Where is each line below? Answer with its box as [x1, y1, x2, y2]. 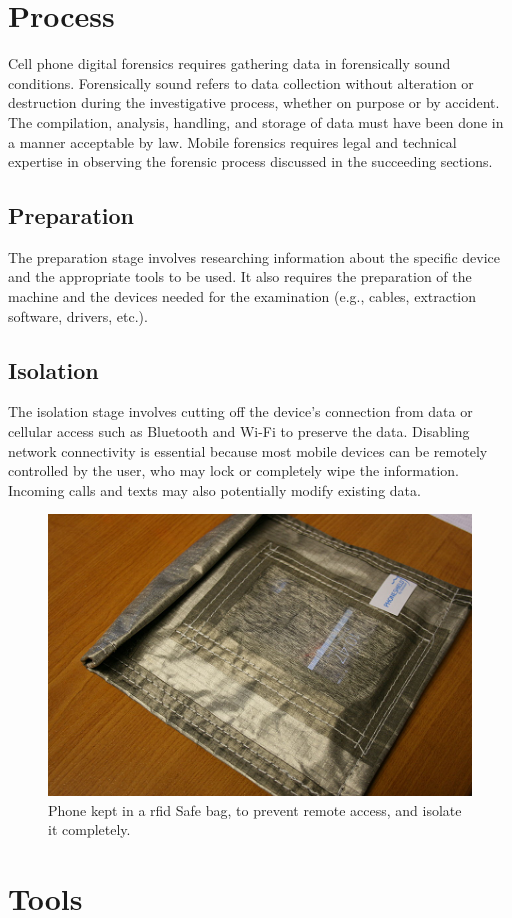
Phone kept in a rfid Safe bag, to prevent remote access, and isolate [48, 799, 462, 820]
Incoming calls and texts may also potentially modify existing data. [8, 479, 421, 500]
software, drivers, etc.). [8, 305, 148, 326]
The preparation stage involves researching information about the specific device [8, 246, 501, 267]
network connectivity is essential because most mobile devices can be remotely [8, 440, 488, 461]
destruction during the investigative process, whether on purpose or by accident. [8, 92, 500, 113]
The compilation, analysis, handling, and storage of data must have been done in [8, 111, 504, 132]
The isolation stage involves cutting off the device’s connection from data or [8, 401, 473, 422]
